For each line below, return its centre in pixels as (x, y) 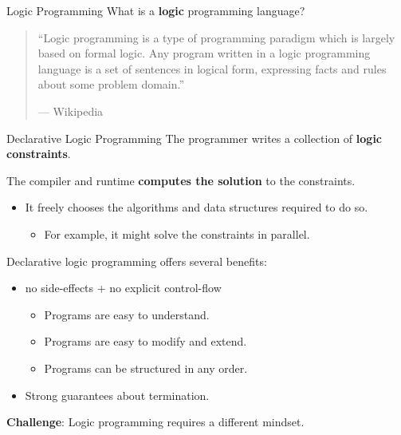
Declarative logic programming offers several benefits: (137, 261)
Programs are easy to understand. (127, 314)
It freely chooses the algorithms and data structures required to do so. (197, 207)
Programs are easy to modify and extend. (145, 341)
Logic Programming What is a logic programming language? (156, 10)
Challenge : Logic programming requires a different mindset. (155, 422)
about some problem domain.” (111, 84)
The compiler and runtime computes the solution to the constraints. (181, 180)
